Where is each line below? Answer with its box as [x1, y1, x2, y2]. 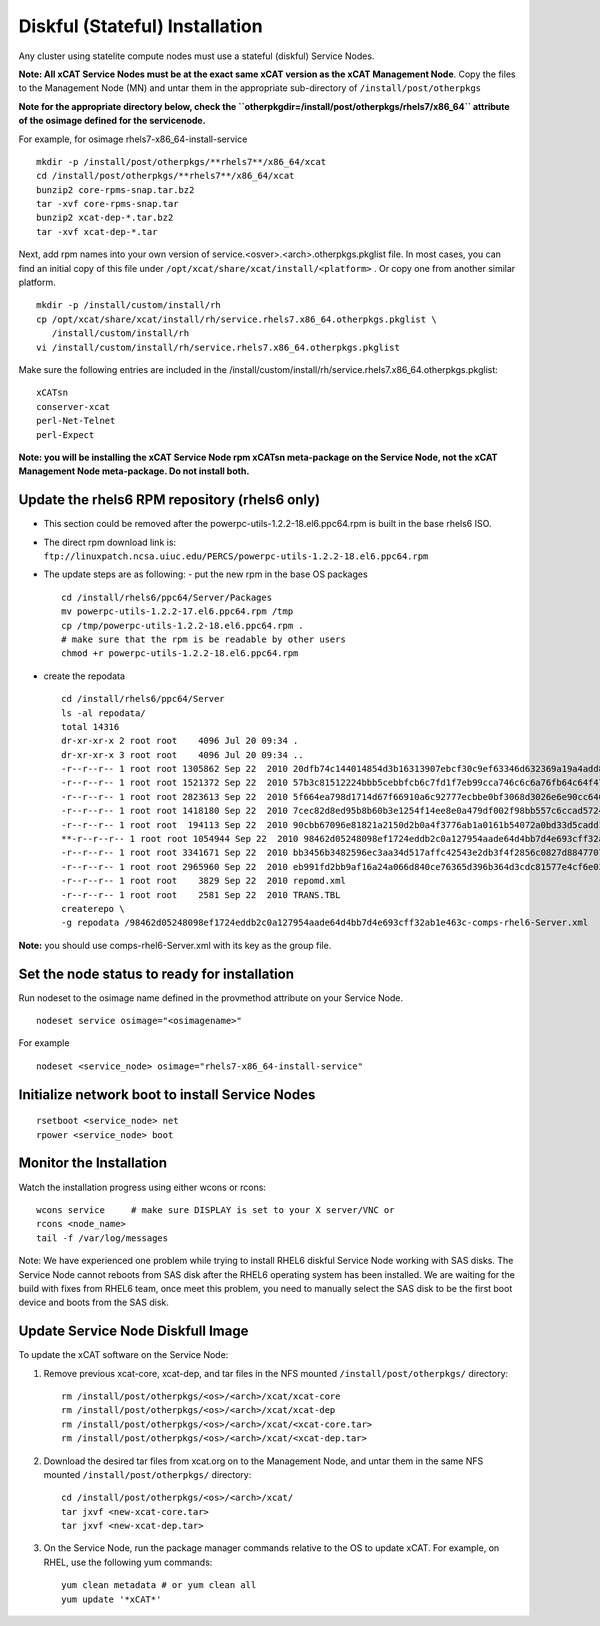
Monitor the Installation [18, 1155, 168, 1172]
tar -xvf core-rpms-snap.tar [36, 198, 179, 210]
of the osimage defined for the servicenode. [18, 115, 206, 127]
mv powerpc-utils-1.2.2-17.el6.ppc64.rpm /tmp [61, 606, 294, 617]
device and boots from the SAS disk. [18, 1296, 169, 1309]
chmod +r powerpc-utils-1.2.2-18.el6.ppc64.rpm [61, 648, 299, 659]
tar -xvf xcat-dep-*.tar [36, 226, 158, 237]
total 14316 [61, 721, 120, 732]
